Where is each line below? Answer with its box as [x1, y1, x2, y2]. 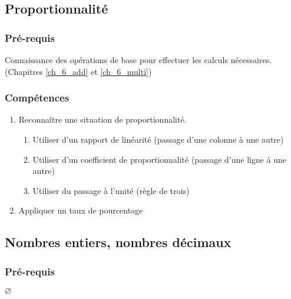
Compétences [5, 90, 70, 105]
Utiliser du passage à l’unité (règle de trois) [32, 184, 190, 196]
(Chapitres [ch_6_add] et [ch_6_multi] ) [5, 65, 152, 77]
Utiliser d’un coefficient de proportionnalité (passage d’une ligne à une [32, 153, 287, 165]
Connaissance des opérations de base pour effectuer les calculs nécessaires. [5, 54, 272, 65]
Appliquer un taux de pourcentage [18, 204, 143, 216]
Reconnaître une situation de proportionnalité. [18, 113, 187, 126]
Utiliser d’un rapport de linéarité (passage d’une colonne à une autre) [32, 133, 284, 145]
